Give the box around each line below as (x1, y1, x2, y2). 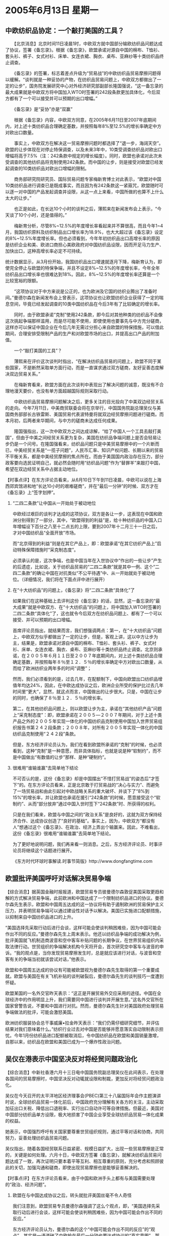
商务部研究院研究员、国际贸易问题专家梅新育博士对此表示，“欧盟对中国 (14, 176, 162, 182)
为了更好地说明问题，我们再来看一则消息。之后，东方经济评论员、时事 (12, 841, 158, 847)
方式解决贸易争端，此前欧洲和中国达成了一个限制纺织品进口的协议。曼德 (14, 895, 164, 901)
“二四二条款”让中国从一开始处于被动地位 (12, 500, 97, 506)
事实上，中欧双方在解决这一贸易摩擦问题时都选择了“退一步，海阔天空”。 (14, 140, 163, 146)
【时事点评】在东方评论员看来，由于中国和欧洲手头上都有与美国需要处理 (5, 1175, 155, 1181)
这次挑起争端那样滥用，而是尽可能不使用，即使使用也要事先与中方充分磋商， (5, 318, 164, 324)
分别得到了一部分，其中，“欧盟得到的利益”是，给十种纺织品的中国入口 (17, 517, 162, 523)
